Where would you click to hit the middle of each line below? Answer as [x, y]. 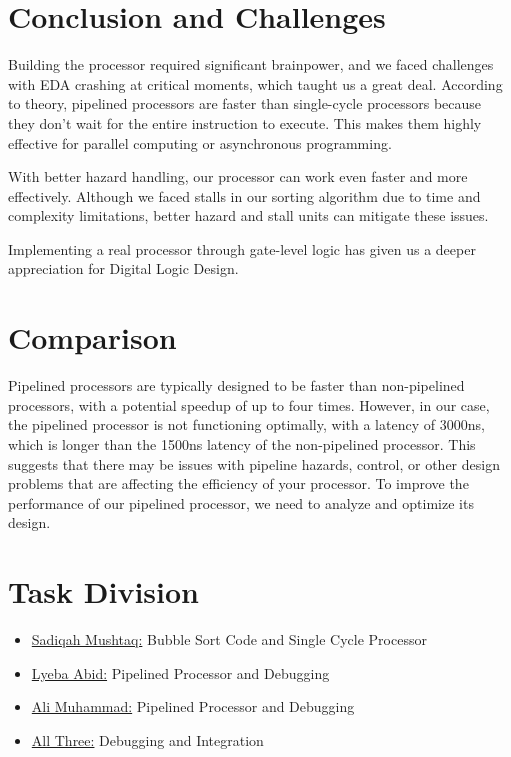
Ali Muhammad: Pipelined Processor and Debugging [193, 706]
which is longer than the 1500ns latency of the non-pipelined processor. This [242, 443]
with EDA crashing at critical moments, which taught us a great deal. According [255, 83]
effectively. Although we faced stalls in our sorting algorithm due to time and [244, 195]
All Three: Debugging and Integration [147, 739]
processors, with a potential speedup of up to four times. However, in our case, [249, 404]
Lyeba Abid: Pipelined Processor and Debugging [180, 672]
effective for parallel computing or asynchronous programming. [200, 142]
